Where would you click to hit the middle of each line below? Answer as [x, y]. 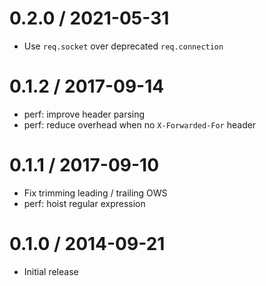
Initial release [51, 271]
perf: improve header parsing [84, 114]
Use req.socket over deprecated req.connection [123, 46]
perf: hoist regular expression [84, 203]
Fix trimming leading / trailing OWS [95, 193]
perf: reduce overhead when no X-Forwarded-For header [140, 124]
